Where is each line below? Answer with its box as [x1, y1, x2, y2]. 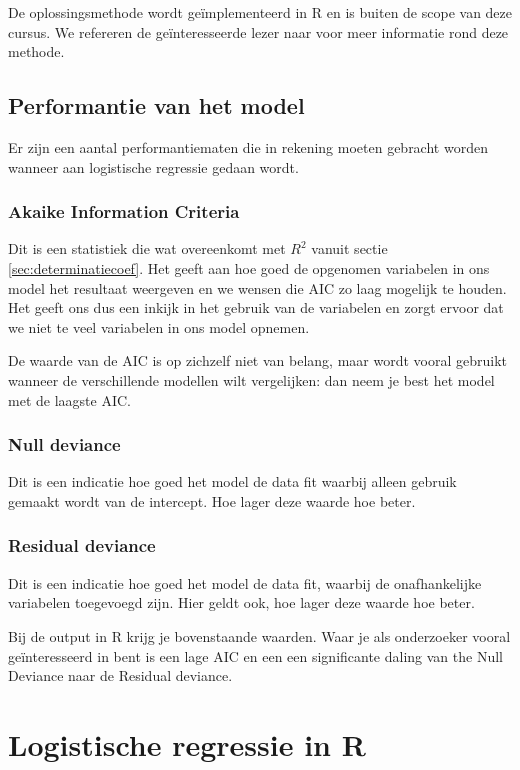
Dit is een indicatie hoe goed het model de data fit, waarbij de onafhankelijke [8, 572, 482, 593]
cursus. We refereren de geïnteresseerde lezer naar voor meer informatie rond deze [8, 21, 509, 42]
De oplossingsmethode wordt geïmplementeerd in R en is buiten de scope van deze [8, 2, 513, 22]
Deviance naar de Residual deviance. [8, 665, 233, 686]
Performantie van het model [8, 90, 305, 121]
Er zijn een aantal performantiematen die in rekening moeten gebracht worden [8, 136, 488, 157]
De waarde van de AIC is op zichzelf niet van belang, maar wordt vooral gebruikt [8, 350, 507, 371]
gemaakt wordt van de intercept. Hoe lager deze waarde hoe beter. [8, 490, 416, 511]
